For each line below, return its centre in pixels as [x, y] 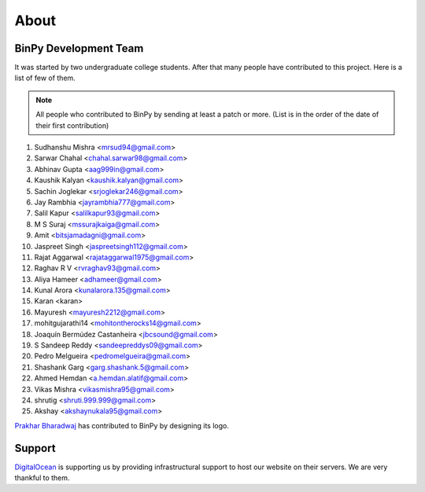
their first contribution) [72, 125]
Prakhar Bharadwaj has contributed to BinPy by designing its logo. [122, 425]
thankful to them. [42, 478]
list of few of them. [45, 78]
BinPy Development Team [79, 48]
